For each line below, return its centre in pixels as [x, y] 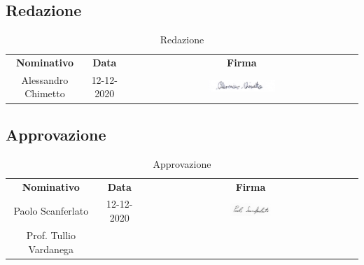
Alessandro [45, 79]
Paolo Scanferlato [51, 211]
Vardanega [51, 249]
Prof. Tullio [51, 235]
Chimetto [45, 93]
